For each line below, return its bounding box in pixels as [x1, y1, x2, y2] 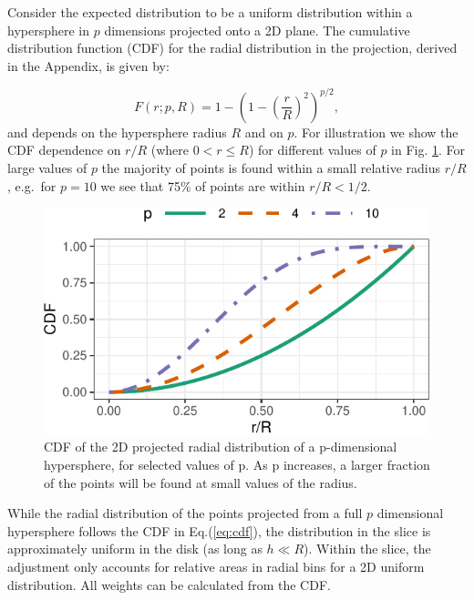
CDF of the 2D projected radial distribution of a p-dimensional [44, 437, 397, 456]
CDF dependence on [7, 140, 121, 159]
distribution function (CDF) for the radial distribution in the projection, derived [7, 38, 458, 57]
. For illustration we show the [294, 122, 459, 141]
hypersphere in [7, 20, 90, 39]
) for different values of [248, 140, 376, 159]
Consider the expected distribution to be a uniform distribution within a [7, 3, 413, 21]
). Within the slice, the [304, 539, 431, 558]
